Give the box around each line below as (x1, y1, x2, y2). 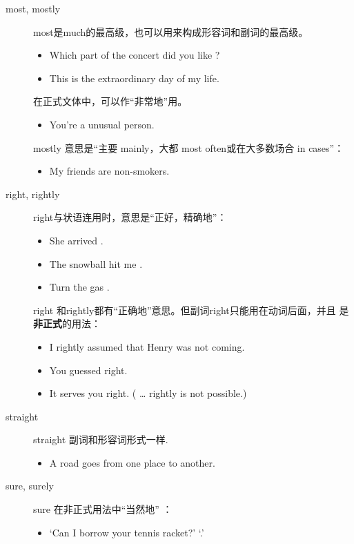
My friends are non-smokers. (49, 164, 170, 178)
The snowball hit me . (49, 256, 143, 271)
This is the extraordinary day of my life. (49, 70, 219, 85)
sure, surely (6, 478, 54, 493)
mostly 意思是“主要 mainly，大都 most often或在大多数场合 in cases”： (33, 140, 344, 155)
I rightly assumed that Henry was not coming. (49, 339, 245, 353)
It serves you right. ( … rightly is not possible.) (49, 386, 247, 400)
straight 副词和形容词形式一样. (33, 432, 168, 447)
